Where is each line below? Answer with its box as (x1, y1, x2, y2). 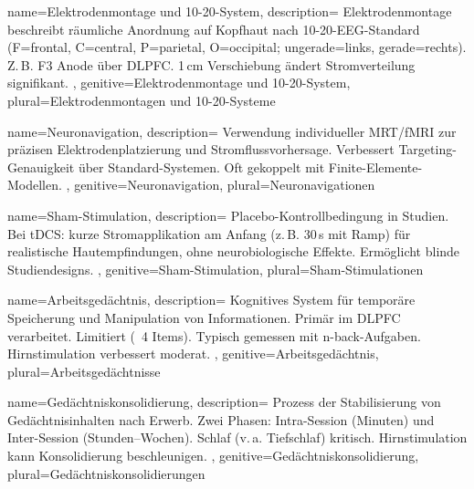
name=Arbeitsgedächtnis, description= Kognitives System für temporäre (7, 290, 416, 309)
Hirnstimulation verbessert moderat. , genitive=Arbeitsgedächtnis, (7, 344, 379, 363)
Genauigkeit (7, 157, 75, 176)
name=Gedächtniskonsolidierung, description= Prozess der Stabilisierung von (7, 392, 441, 411)
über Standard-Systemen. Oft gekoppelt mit (78, 157, 325, 176)
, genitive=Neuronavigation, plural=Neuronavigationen (66, 175, 375, 194)
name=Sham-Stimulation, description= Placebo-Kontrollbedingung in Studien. (7, 205, 449, 224)
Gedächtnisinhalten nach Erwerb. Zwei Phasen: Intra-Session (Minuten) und (7, 410, 435, 429)
